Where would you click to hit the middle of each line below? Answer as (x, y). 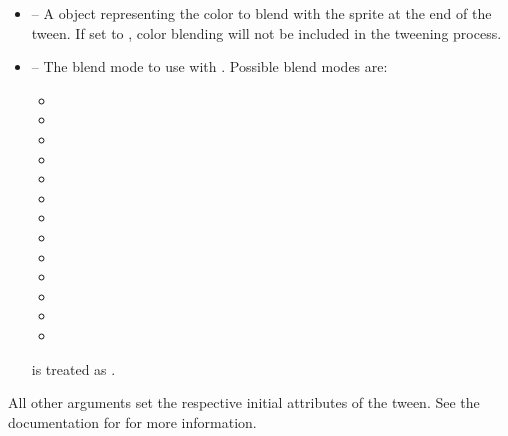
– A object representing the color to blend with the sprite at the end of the (261, 13)
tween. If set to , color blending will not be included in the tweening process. (266, 32)
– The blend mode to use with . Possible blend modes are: (209, 66)
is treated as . (73, 368)
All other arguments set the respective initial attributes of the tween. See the (244, 402)
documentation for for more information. (132, 421)
